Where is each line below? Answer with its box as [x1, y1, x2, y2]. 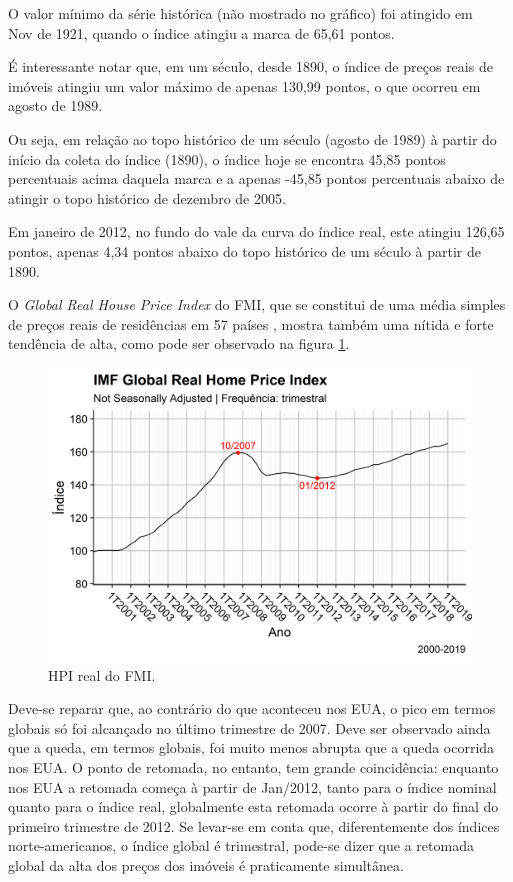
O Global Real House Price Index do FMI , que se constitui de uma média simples [8, 294, 506, 315]
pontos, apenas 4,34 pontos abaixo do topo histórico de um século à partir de [8, 240, 482, 261]
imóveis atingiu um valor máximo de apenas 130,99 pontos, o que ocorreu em [8, 75, 481, 96]
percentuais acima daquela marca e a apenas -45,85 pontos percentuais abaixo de [8, 168, 505, 189]
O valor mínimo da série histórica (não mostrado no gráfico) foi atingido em [8, 3, 473, 23]
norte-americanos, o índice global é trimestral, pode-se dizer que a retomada [8, 835, 474, 856]
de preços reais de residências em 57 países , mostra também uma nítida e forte [8, 313, 494, 334]
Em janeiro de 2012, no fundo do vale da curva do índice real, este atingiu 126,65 [8, 221, 505, 242]
